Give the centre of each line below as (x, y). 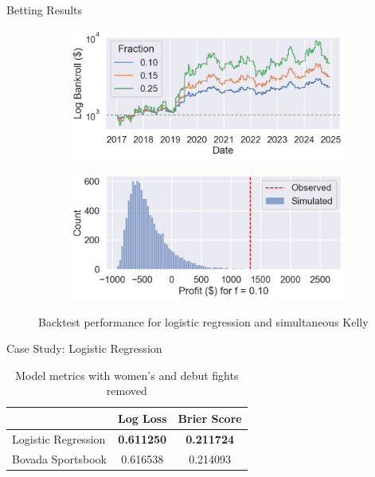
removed (127, 391)
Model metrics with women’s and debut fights (127, 375)
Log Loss (142, 418)
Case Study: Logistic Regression (84, 348)
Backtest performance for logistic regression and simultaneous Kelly (203, 321)
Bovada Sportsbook (59, 458)
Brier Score (210, 418)
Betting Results (45, 10)
